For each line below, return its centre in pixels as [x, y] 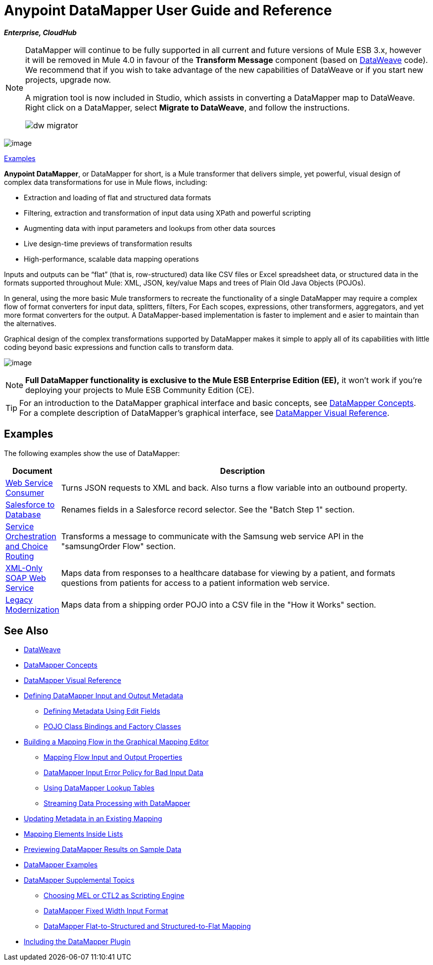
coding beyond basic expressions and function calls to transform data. [119, 347]
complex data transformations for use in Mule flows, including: [106, 182]
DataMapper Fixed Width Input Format [106, 911]
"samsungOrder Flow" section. [118, 546]
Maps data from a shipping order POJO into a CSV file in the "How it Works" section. [218, 604]
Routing [20, 556]
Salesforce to [30, 504]
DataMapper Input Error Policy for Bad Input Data [123, 773]
